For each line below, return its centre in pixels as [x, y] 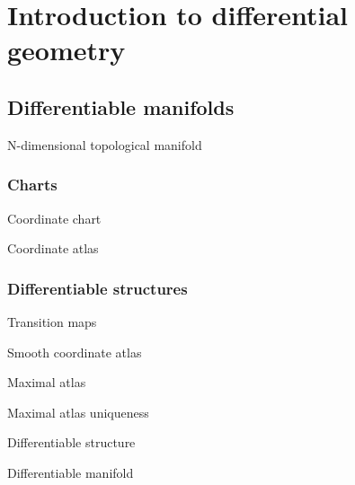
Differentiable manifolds [121, 106]
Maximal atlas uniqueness [78, 412]
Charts [32, 185]
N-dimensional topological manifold [105, 144]
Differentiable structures [98, 288]
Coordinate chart [54, 218]
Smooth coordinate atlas [75, 352]
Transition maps [52, 321]
